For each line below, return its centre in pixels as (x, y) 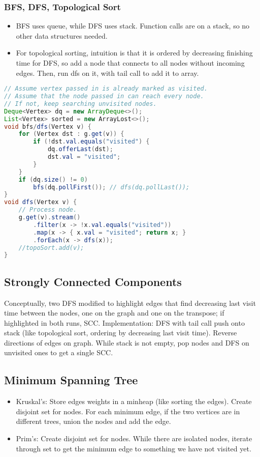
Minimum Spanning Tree (71, 380)
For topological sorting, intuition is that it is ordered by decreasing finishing (134, 53)
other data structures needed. (62, 35)
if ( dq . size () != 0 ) (53, 179)
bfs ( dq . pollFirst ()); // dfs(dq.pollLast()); (111, 187)
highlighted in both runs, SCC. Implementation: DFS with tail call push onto (124, 322)
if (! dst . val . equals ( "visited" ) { (91, 142)
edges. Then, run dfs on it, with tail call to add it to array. (107, 73)
